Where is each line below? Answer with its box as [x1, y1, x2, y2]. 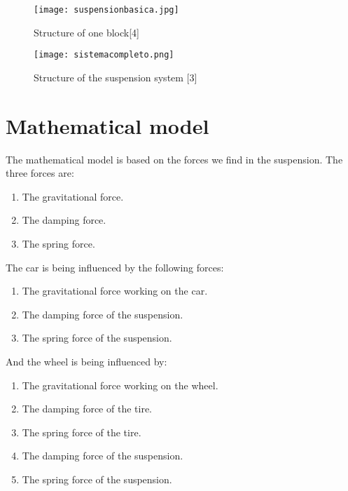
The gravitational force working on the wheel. [22, 377, 218, 392]
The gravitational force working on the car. [22, 283, 208, 298]
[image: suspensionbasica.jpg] [34, 5, 179, 15]
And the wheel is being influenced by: [6, 354, 167, 368]
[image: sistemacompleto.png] [34, 50, 174, 60]
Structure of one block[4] [34, 25, 139, 39]
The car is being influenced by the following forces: [6, 260, 224, 274]
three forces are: [6, 166, 74, 180]
